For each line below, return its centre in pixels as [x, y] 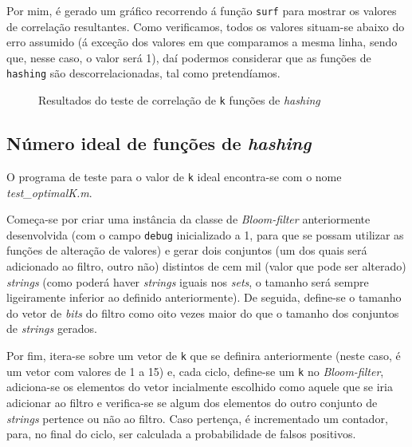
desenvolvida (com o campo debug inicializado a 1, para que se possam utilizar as [205, 234]
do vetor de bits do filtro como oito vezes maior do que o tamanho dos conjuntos [203, 313]
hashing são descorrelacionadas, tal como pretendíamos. [143, 73]
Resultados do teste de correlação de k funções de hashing [179, 100]
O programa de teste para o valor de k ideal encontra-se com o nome [174, 176]
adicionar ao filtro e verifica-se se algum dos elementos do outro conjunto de [192, 402]
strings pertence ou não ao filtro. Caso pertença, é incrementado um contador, [197, 418]
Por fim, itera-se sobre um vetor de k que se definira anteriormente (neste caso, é [204, 356]
